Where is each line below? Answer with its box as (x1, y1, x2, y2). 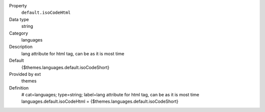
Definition (9, 85, 29, 90)
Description (9, 44, 33, 50)
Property (9, 3, 27, 8)
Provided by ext (9, 71, 41, 77)
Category (9, 30, 28, 36)
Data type (9, 16, 29, 22)
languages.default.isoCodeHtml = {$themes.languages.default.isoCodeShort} (21, 98, 179, 105)
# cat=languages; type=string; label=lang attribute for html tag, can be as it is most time (21, 92, 200, 98)
